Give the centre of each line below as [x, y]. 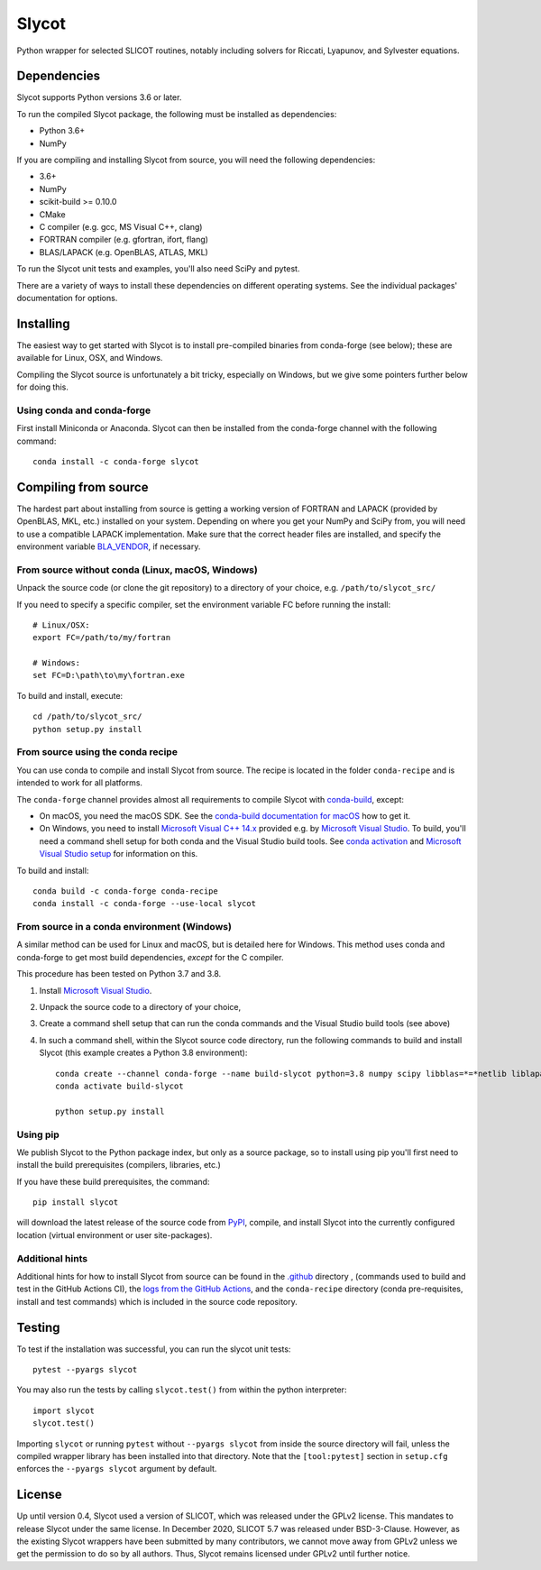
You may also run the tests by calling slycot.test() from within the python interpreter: [182, 1390]
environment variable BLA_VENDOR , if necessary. [109, 546]
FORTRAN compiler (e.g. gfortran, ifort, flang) [124, 240]
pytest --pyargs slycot [85, 1370]
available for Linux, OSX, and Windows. [90, 358]
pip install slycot [76, 1203]
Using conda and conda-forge [84, 410]
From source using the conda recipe [97, 752]
